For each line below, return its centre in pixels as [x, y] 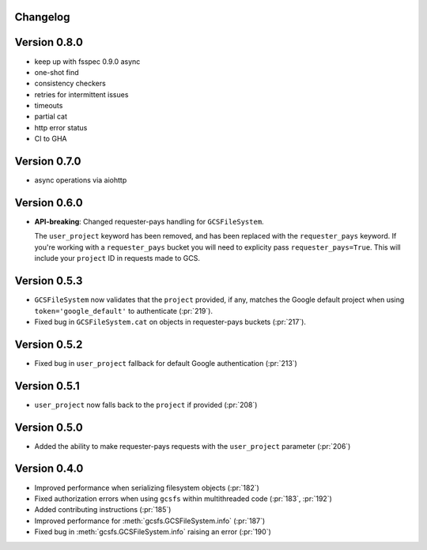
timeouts [49, 106]
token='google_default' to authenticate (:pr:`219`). [124, 311]
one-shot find [57, 72]
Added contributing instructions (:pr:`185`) [103, 510]
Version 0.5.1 [47, 386]
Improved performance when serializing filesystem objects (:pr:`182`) [147, 488]
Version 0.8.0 [49, 42]
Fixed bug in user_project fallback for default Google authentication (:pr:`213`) [166, 363]
